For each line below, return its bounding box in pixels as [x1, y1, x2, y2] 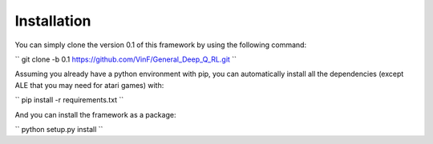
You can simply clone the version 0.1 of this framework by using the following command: [14, 40, 307, 50]
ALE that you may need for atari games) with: [14, 80, 164, 90]
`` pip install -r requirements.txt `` [14, 95, 124, 105]
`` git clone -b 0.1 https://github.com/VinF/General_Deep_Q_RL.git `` [14, 54, 237, 64]
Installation [14, 12, 91, 30]
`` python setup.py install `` [14, 124, 103, 134]
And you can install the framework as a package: [14, 110, 176, 119]
